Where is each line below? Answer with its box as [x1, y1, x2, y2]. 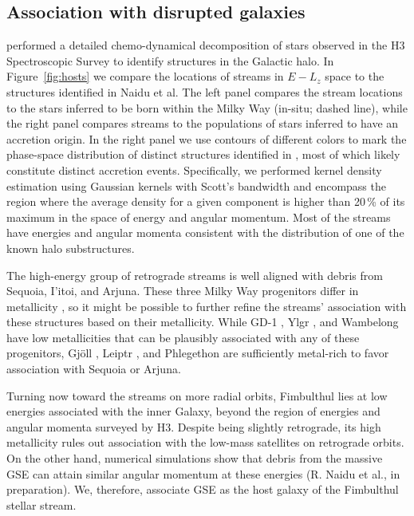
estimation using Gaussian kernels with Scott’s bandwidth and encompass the [6, 177, 386, 194]
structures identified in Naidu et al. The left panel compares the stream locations [6, 83, 403, 100]
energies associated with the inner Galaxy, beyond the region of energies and [6, 403, 380, 419]
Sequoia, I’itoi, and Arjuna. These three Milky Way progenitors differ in [6, 282, 359, 299]
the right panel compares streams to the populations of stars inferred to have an [6, 115, 399, 132]
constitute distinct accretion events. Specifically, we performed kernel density [6, 161, 382, 178]
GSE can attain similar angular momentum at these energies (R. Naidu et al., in [6, 465, 400, 482]
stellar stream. [6, 496, 77, 513]
